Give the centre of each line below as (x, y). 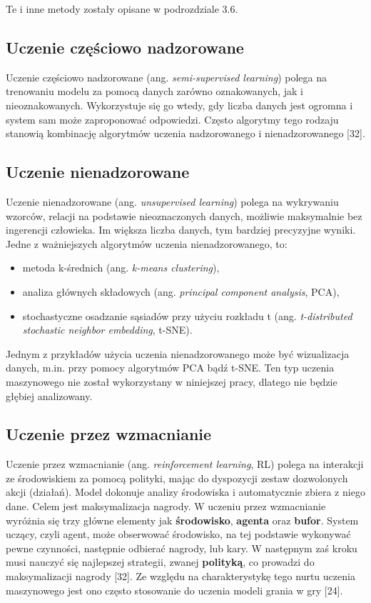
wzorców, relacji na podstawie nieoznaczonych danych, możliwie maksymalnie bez (184, 215)
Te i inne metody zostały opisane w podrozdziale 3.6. (122, 9)
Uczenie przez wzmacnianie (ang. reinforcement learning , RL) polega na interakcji (185, 464)
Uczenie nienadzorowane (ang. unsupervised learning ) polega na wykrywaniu (172, 201)
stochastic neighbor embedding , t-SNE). (107, 330)
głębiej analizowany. (49, 395)
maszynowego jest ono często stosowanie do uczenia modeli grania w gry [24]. (174, 590)
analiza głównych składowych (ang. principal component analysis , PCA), (181, 291)
